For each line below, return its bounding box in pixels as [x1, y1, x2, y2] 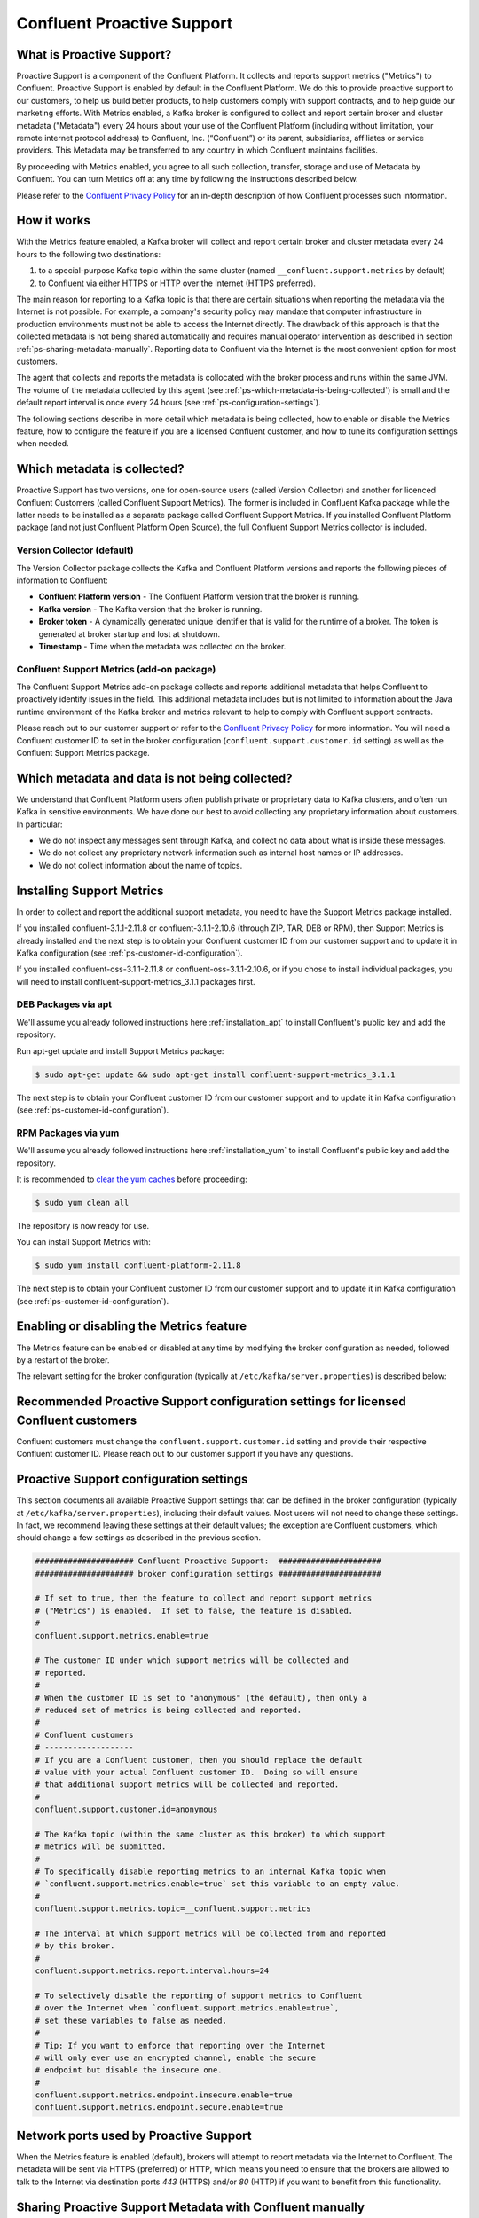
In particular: [16, 819, 63, 830]
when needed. [16, 438, 70, 449]
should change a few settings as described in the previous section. [16, 1532, 262, 1543]
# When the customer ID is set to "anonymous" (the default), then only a [35, 1693, 368, 1703]
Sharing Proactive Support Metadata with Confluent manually [16, 2199, 365, 2214]
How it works [16, 213, 90, 228]
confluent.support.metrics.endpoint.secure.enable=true [35, 2103, 284, 2112]
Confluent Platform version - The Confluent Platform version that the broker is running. [38, 591, 359, 602]
